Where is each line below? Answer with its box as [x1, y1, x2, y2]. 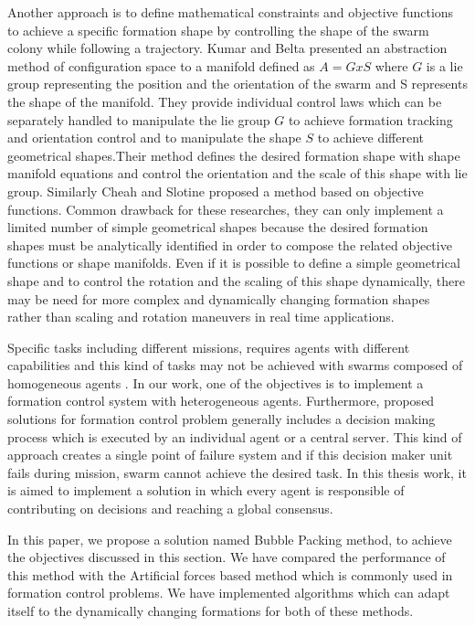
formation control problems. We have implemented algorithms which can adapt [7, 583, 450, 602]
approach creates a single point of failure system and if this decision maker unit [7, 445, 453, 464]
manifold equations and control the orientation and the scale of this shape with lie [7, 164, 468, 183]
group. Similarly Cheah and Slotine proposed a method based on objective [7, 181, 424, 200]
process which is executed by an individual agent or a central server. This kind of [7, 427, 462, 446]
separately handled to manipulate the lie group [7, 110, 270, 129]
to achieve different [317, 128, 425, 147]
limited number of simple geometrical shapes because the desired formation [7, 218, 428, 237]
